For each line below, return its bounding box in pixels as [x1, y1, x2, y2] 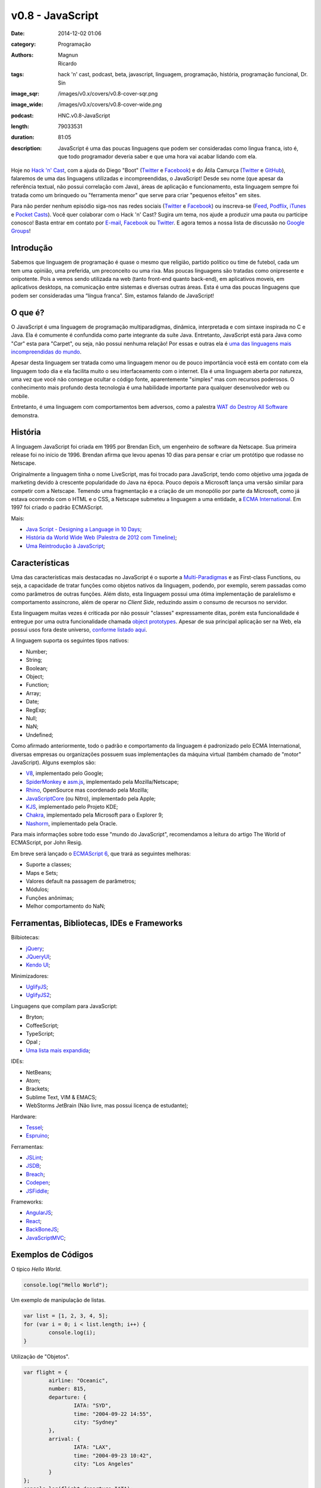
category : [11, 40, 36, 48]
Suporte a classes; [26, 861, 71, 868]
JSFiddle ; [26, 1187, 49, 1195]
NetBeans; [26, 1068, 52, 1076]
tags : [11, 71, 24, 78]
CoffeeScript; [26, 1021, 59, 1029]
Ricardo [58, 60, 77, 67]
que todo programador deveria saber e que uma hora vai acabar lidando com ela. [58, 153, 257, 160]
